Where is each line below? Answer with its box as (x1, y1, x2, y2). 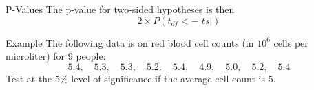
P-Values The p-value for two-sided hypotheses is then (6, 2, 235, 16)
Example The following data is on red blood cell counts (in (6, 35, 254, 49)
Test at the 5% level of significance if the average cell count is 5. (6, 71, 276, 85)
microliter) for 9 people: (6, 49, 106, 63)
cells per (273, 35, 308, 49)
